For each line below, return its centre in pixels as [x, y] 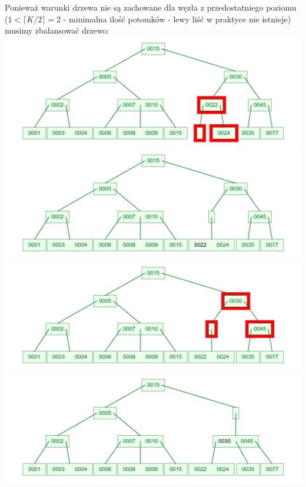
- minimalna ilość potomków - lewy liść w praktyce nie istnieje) [177, 19]
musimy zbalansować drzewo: [57, 30]
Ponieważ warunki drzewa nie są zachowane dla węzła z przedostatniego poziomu [151, 7]
